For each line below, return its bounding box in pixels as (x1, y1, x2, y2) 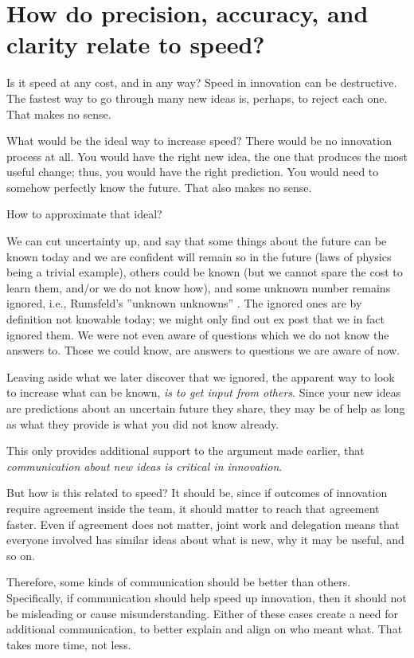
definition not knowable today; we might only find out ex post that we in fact (6, 311, 385, 327)
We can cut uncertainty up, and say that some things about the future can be (6, 233, 387, 249)
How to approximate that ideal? (6, 206, 162, 222)
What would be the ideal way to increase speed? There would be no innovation (6, 132, 392, 149)
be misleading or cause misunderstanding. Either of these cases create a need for (6, 605, 399, 621)
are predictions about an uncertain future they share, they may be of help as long (6, 400, 405, 416)
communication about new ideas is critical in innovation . (6, 457, 283, 474)
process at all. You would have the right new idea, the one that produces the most (6, 147, 408, 164)
